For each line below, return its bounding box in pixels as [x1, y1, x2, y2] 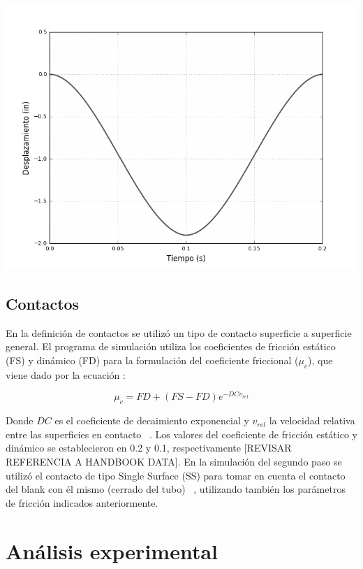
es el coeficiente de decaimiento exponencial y [54, 413, 249, 428]
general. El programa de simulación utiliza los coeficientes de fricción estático [6, 339, 336, 354]
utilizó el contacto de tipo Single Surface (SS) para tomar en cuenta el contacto [6, 468, 346, 482]
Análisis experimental [6, 536, 218, 565]
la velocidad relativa [269, 413, 355, 428]
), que [308, 352, 333, 367]
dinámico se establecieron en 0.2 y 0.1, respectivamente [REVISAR [6, 440, 292, 455]
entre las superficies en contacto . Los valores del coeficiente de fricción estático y [6, 426, 357, 441]
